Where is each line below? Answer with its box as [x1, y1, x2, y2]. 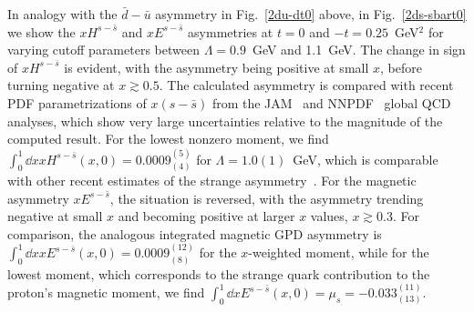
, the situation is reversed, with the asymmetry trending [109, 188, 424, 207]
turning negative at [7, 75, 115, 95]
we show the [7, 22, 76, 41]
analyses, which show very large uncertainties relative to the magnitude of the [7, 111, 443, 130]
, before [380, 57, 422, 76]
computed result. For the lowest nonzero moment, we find [7, 129, 329, 148]
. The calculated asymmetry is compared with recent [159, 75, 454, 95]
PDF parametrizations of [7, 93, 147, 112]
